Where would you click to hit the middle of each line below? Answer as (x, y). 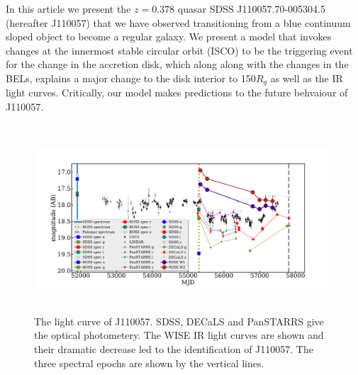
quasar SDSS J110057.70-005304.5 (251, 9)
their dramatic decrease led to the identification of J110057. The (174, 348)
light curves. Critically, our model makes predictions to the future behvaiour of (177, 93)
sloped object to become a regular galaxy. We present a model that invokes (169, 37)
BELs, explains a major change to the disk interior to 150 (131, 78)
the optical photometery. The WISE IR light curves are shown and (179, 335)
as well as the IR (307, 78)
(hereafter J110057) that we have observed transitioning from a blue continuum (178, 22)
